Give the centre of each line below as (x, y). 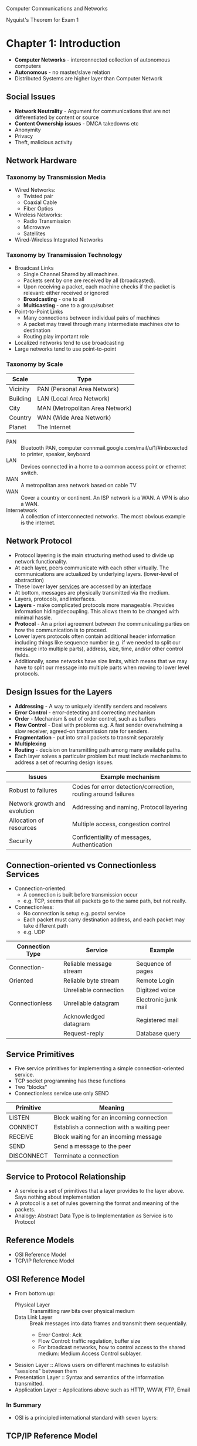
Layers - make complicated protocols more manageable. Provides (94, 605)
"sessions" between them (46, 1371)
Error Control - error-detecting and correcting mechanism (85, 712)
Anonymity (28, 130)
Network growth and (37, 803)
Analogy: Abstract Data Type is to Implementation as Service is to (94, 1216)
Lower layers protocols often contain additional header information (95, 636)
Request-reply (84, 1033)
